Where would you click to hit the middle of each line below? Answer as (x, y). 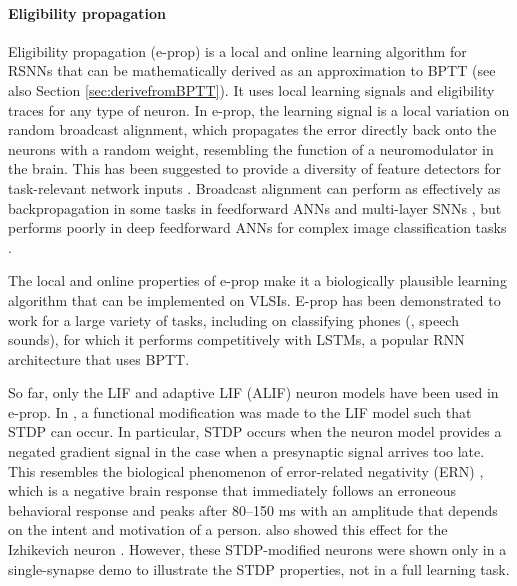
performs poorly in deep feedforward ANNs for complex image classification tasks (257, 227)
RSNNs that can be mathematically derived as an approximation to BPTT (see (252, 70)
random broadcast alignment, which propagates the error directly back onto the (252, 129)
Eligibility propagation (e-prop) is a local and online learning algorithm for (237, 50)
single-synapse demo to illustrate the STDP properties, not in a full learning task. (259, 568)
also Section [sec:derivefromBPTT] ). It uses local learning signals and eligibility (251, 89)
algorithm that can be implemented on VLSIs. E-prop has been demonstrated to (254, 299)
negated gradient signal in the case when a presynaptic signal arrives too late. (246, 451)
